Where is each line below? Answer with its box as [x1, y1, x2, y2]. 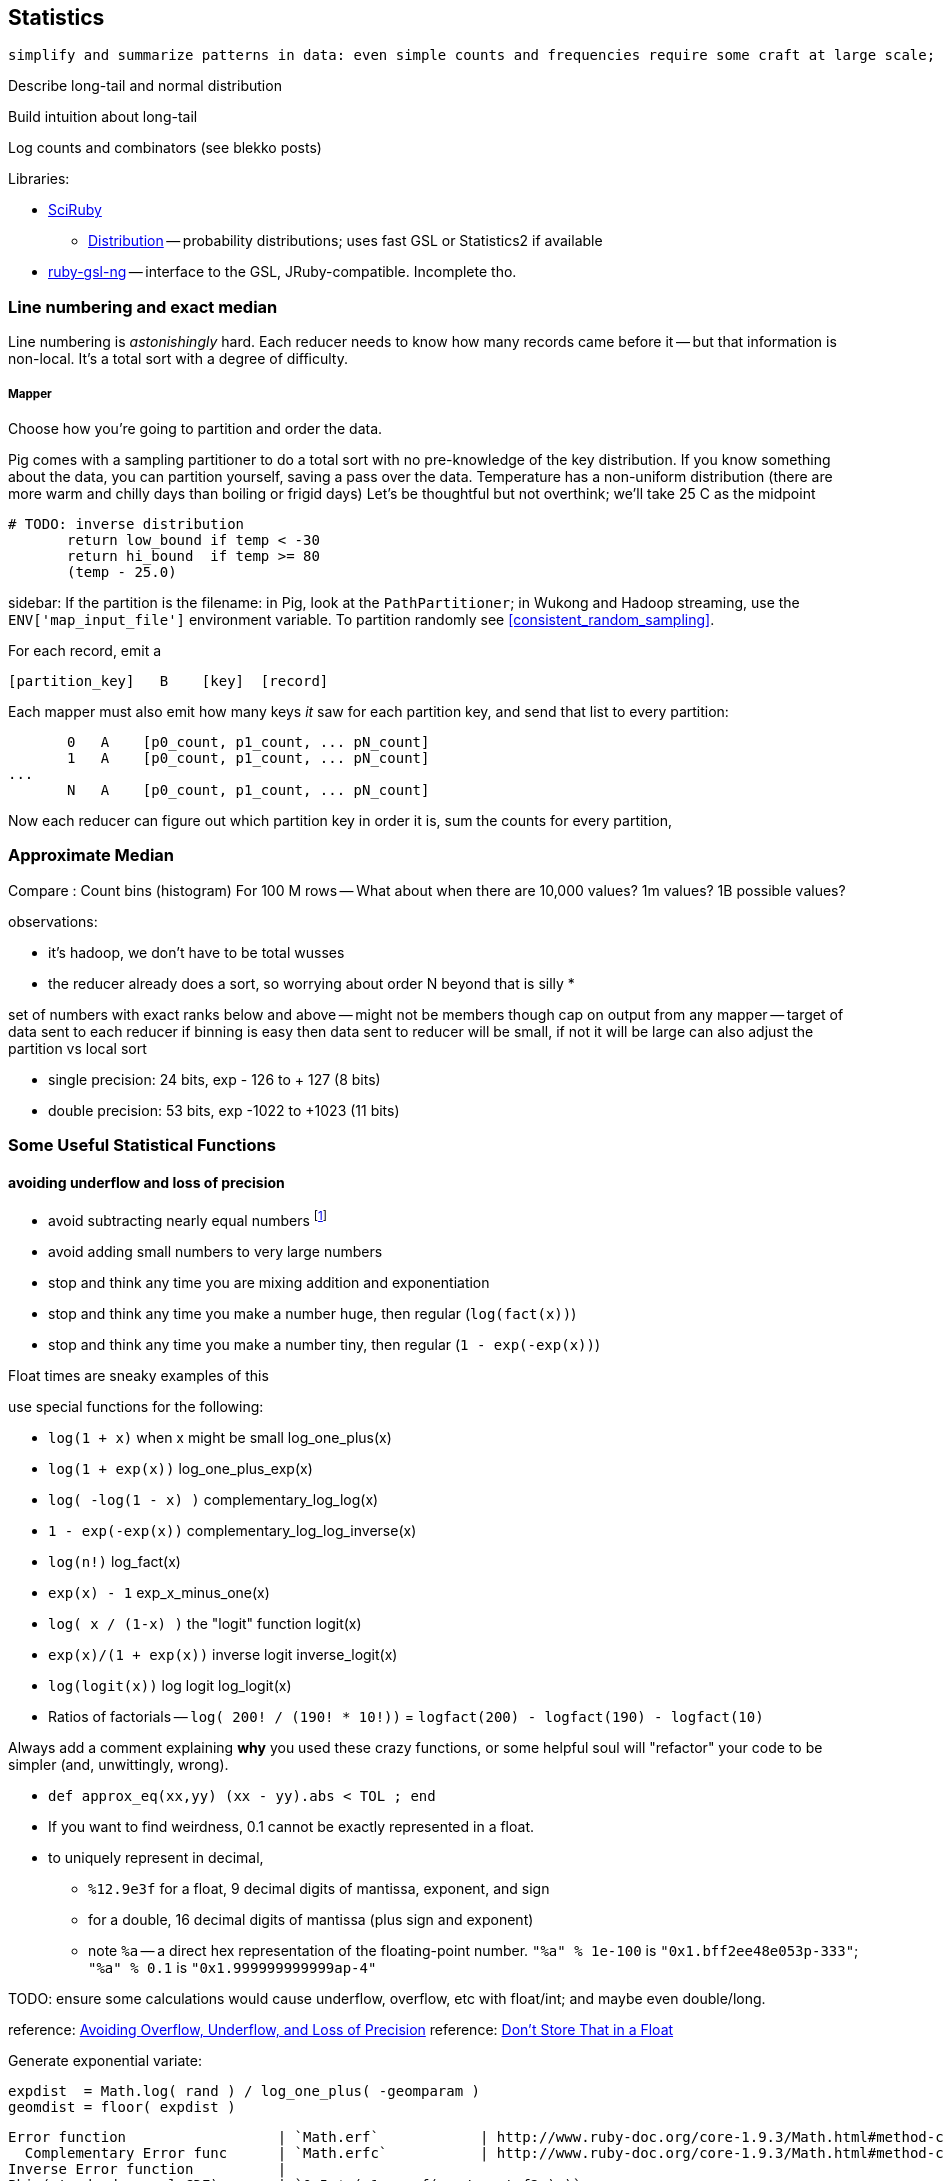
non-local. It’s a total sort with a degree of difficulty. [8, 350, 348, 368]
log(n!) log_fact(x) [48, 1552, 181, 1570]
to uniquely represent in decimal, [48, 1848, 264, 1866]
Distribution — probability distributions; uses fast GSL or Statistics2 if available [88, 232, 603, 250]
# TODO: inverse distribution [8, 515, 245, 532]
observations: [8, 912, 98, 930]
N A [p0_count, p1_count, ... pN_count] [67, 781, 430, 798]
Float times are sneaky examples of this [8, 1366, 269, 1384]
